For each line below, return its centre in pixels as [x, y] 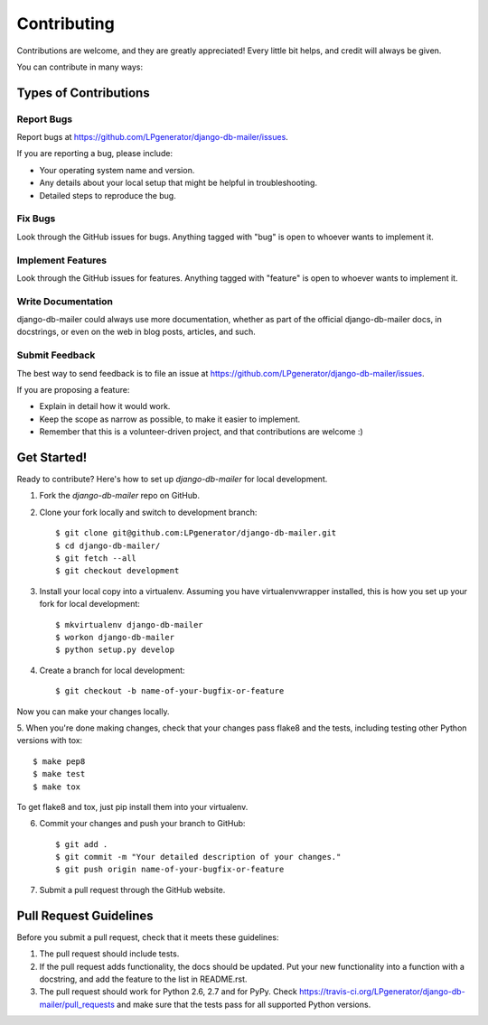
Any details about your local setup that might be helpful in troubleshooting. [178, 183]
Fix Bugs [36, 219]
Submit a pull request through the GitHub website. [132, 890]
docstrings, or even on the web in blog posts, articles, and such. [136, 332]
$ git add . [82, 844]
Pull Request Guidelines [85, 915]
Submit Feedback [56, 355]
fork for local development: [89, 604]
